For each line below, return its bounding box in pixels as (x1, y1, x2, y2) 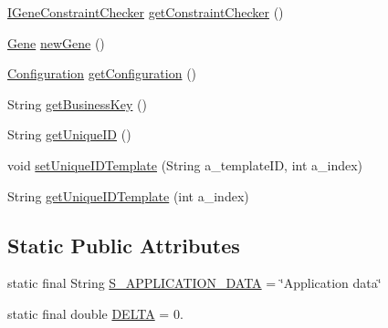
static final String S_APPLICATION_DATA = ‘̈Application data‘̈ (7, 273, 382, 292)
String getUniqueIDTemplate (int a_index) (7, 186, 249, 205)
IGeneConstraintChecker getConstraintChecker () (7, 3, 284, 21)
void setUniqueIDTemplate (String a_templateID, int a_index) (7, 155, 363, 174)
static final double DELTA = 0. (7, 303, 184, 323)
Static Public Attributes (7, 231, 240, 259)
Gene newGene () (7, 33, 105, 52)
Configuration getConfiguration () (7, 64, 197, 83)
